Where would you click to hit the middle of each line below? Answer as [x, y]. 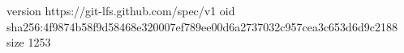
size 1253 [29, 42]
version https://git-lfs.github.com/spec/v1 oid [121, 10]
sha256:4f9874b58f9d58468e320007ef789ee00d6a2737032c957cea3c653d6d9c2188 [202, 26]
